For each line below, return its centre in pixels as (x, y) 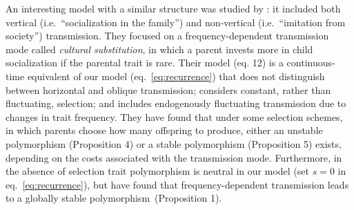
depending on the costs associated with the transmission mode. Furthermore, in (174, 157)
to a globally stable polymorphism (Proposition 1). (114, 198)
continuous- (311, 63)
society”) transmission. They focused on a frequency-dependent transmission (167, 36)
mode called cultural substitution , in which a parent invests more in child (159, 49)
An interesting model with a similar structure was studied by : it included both (173, 8)
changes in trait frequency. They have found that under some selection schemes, (174, 116)
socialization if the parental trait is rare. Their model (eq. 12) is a (145, 63)
